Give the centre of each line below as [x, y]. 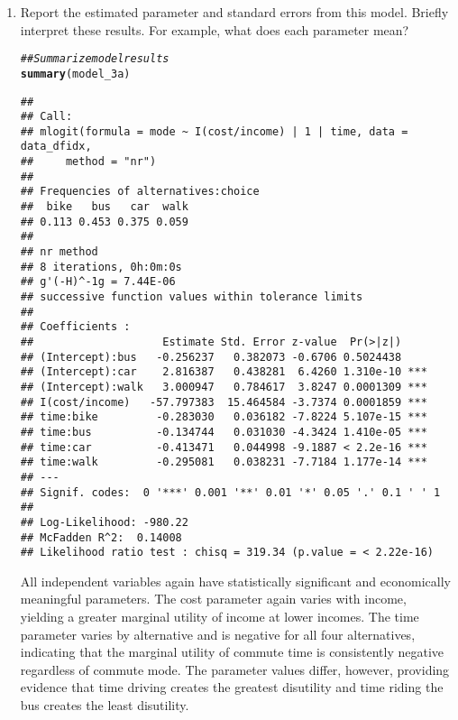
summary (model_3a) [75, 74]
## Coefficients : [75, 327]
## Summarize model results [95, 59]
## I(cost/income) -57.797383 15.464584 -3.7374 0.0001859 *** [224, 402]
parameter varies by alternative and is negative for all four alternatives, [218, 634]
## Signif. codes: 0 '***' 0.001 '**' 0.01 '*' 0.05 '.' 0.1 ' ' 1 [230, 492]
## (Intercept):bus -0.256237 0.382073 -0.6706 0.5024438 [211, 357]
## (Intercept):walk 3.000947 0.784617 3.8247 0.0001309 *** [224, 387]
